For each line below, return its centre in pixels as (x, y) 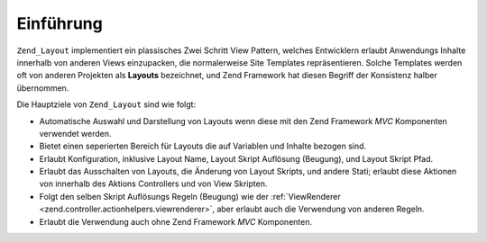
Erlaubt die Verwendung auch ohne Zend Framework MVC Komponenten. (176, 221)
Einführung (60, 23)
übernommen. (43, 88)
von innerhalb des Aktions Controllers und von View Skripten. (153, 184)
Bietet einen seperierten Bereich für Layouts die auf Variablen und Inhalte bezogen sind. (203, 146)
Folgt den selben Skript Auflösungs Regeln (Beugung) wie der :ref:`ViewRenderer (190, 196)
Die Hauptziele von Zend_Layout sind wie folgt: (106, 104)
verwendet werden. (75, 133)
